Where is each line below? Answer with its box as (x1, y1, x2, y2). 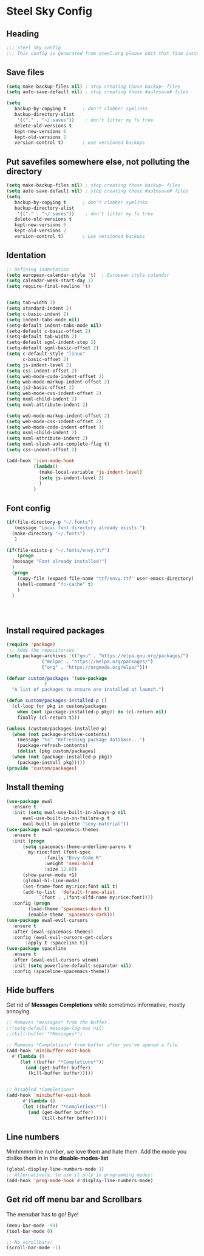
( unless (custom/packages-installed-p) (6, 726, 107, 732)
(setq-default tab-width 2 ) (6, 334, 78, 340)
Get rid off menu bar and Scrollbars (6, 1194, 142, 1205)
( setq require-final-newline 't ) (6, 284, 91, 290)
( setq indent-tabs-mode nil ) (6, 316, 80, 323)
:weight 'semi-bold (44, 861, 94, 867)
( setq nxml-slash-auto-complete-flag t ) (6, 441, 110, 448)
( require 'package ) (6, 641, 56, 648)
